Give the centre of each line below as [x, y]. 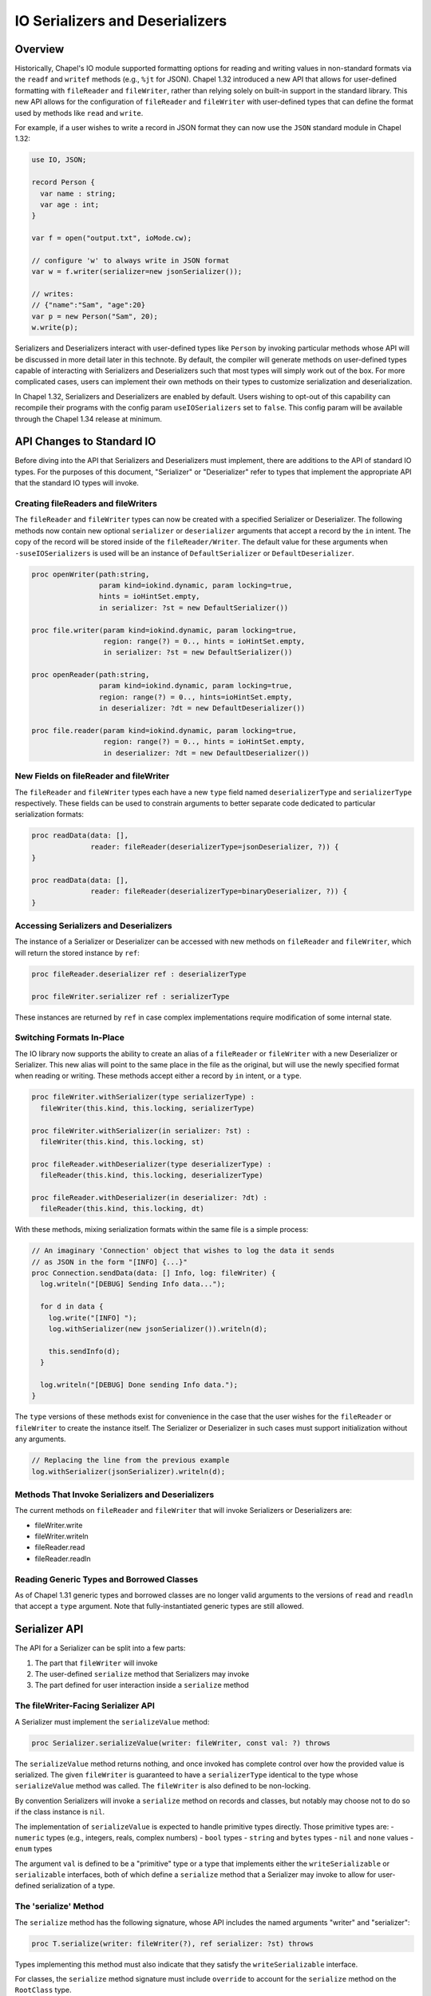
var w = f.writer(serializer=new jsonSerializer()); [137, 272]
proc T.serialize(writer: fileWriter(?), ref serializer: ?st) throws [173, 1943]
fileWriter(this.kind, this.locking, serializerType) [148, 1108]
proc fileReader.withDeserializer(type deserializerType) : [152, 1164]
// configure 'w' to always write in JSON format [130, 260]
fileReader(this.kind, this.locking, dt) [123, 1209]
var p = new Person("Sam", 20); [95, 316]
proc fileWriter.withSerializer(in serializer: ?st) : [141, 1131]
